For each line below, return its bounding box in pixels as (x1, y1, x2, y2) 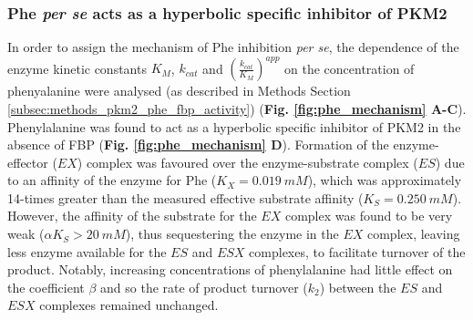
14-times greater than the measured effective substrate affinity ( (7, 188, 364, 207)
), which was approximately (307, 170, 462, 190)
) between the (319, 277, 396, 296)
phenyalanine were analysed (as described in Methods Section (7, 81, 351, 100)
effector (7, 152, 48, 171)
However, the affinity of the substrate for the (7, 206, 257, 225)
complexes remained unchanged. (39, 295, 219, 315)
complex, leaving (366, 224, 460, 243)
